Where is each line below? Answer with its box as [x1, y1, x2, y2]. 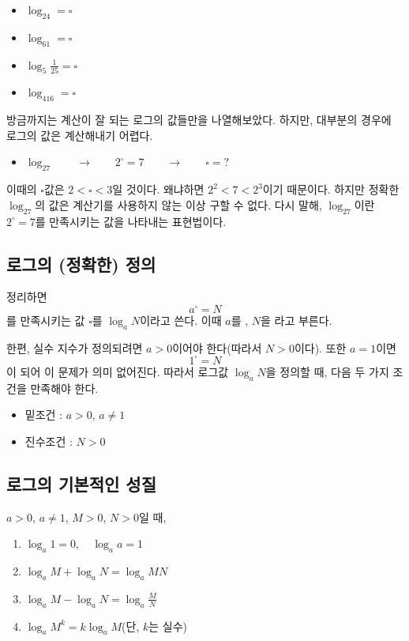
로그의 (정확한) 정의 [6, 251, 156, 276]
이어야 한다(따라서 [172, 339, 262, 356]
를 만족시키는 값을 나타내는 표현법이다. [35, 213, 227, 229]
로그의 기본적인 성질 [6, 471, 156, 496]
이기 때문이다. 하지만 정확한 [262, 181, 400, 198]
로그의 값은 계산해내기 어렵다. [6, 126, 153, 143]
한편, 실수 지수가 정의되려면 [6, 339, 143, 356]
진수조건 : [24, 432, 73, 449]
